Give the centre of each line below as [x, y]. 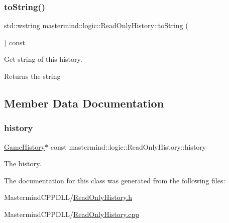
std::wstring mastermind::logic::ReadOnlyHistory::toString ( [96, 25]
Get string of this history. [43, 59]
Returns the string [32, 76]
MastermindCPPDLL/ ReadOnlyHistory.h [68, 197]
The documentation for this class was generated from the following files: [115, 180]
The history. [23, 163]
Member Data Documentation [84, 103]
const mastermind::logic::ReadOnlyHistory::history [128, 146]
